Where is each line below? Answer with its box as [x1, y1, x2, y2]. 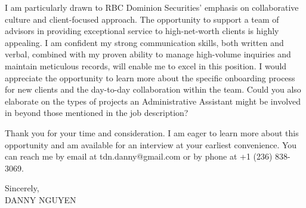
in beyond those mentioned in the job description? [5, 106, 188, 119]
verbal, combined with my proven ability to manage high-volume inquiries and [5, 48, 291, 60]
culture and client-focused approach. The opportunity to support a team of [5, 13, 279, 25]
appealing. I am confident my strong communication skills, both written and [5, 36, 284, 48]
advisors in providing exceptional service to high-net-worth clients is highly [5, 25, 279, 37]
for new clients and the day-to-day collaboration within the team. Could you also [5, 83, 301, 96]
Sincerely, [5, 182, 39, 194]
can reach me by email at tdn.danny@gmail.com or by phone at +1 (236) [5, 150, 273, 163]
